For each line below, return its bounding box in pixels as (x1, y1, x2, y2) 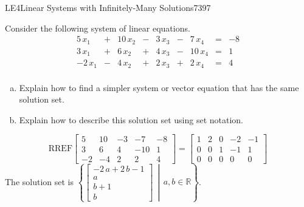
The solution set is (5, 175, 74, 188)
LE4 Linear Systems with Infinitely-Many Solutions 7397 (5, 1, 211, 13)
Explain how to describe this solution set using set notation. (19, 113, 244, 126)
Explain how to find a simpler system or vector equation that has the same (19, 81, 299, 93)
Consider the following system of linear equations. (5, 21, 190, 34)
